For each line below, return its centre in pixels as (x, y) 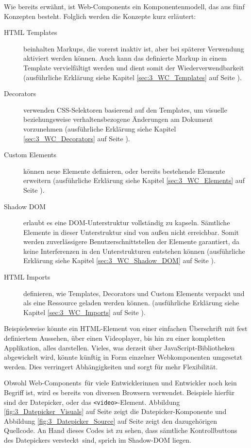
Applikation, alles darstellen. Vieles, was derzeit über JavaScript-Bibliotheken (119, 347)
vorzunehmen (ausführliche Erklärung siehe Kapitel (100, 128)
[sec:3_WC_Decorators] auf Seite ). (77, 138)
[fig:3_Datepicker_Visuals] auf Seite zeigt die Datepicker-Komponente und (115, 411)
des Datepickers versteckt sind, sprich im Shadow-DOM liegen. (98, 440)
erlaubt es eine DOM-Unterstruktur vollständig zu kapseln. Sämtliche (127, 223)
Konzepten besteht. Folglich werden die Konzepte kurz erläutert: (100, 16)
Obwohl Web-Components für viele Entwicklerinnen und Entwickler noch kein (120, 383)
